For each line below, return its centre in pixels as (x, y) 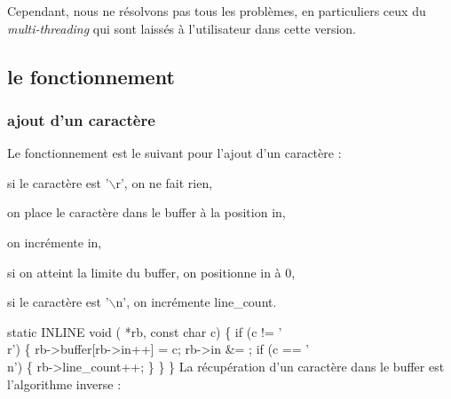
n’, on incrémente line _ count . (196, 302)
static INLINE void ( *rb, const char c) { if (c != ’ (145, 331)
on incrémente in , (55, 242)
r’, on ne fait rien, (164, 182)
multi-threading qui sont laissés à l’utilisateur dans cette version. (182, 28)
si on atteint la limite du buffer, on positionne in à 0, (151, 272)
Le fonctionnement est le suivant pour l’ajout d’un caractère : (174, 153)
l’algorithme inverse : (64, 383)
